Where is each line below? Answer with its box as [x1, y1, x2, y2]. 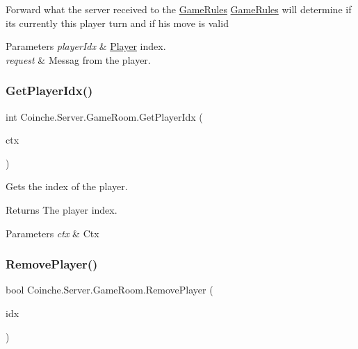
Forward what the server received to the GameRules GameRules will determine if [6, 2, 352, 16]
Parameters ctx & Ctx [6, 225, 99, 240]
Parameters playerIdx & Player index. [6, 39, 166, 53]
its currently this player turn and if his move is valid [6, 15, 229, 30]
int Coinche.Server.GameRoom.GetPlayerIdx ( [6, 109, 203, 124]
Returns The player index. [6, 202, 117, 216]
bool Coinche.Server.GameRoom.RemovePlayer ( [6, 282, 213, 297]
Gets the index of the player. [6, 179, 128, 194]
